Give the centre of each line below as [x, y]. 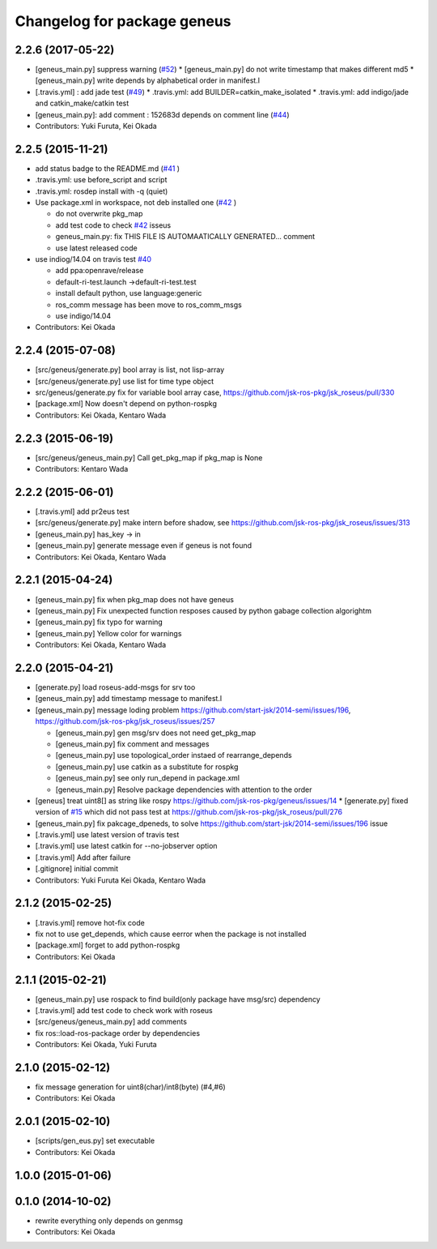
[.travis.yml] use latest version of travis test [107, 835]
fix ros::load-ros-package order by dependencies [118, 1033]
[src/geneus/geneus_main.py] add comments [111, 1022]
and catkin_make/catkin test [82, 103]
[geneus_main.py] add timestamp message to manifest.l [129, 699]
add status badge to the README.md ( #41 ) [108, 168]
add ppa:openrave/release [100, 271]
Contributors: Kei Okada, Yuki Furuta [96, 1045]
